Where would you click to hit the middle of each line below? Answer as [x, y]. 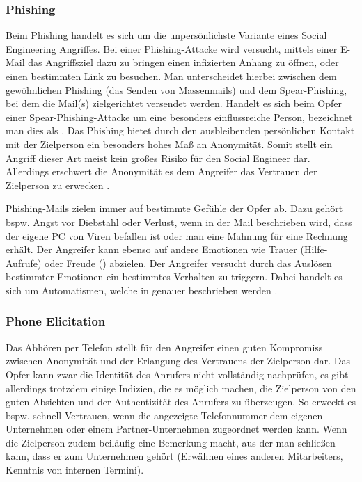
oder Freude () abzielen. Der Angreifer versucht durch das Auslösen [188, 263]
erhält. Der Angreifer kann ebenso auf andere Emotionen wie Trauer [151, 249]
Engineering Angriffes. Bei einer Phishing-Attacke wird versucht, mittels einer [172, 48]
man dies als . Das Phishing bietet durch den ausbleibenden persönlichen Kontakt [180, 130]
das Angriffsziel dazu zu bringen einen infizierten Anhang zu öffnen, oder [183, 62]
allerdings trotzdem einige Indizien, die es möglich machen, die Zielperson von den [181, 388]
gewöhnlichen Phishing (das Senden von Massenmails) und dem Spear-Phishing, [176, 89]
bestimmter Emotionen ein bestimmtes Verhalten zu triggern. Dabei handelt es [174, 276]
